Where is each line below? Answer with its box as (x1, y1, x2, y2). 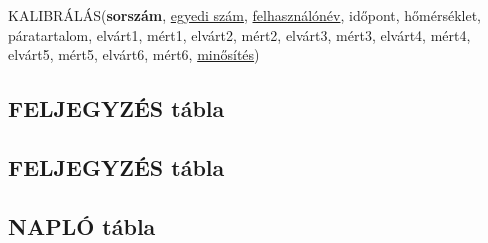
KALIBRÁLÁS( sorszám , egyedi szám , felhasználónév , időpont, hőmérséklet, (8, 5, 482, 25)
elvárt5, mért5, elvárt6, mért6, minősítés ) (8, 44, 260, 65)
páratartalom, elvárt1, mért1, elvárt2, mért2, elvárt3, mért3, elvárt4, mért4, (8, 24, 471, 45)
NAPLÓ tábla (8, 210, 156, 241)
